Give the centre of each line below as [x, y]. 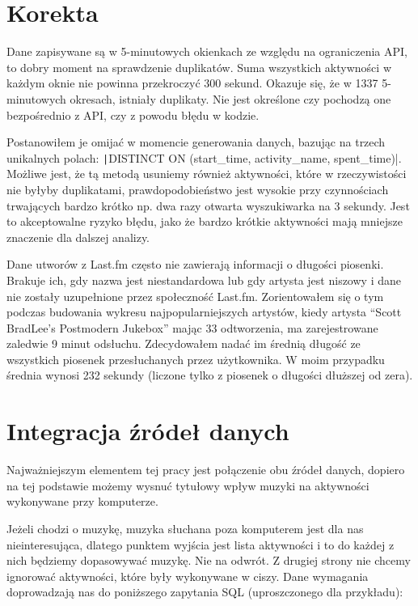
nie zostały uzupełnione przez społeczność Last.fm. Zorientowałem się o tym [195, 296]
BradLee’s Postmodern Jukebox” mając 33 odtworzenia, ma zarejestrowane [192, 327]
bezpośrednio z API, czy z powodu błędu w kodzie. [133, 114]
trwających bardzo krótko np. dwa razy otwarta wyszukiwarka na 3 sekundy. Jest [208, 205]
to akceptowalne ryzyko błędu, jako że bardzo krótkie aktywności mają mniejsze [205, 221]
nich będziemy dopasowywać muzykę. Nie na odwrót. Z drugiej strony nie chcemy [209, 560]
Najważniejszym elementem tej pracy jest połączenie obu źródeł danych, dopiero [206, 470]
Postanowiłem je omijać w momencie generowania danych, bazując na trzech [196, 142]
